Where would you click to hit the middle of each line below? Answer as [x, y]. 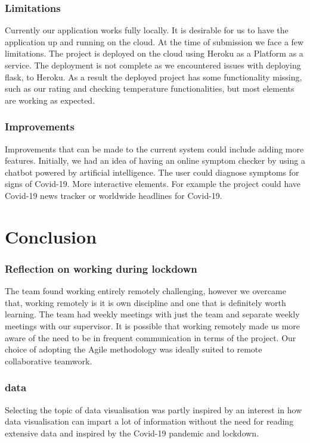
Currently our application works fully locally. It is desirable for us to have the [147, 30]
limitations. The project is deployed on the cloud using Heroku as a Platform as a [154, 53]
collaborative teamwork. [49, 361]
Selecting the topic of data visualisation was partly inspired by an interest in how [154, 409]
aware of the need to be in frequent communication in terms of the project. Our [151, 337]
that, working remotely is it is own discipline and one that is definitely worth [145, 302]
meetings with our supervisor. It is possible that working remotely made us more [153, 325]
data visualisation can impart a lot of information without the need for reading [149, 421]
